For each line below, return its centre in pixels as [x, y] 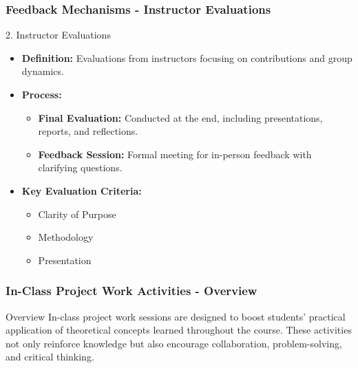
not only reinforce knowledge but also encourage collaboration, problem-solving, [174, 343]
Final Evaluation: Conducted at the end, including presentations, [180, 117]
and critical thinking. [50, 357]
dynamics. [43, 71]
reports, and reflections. [88, 131]
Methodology [66, 237]
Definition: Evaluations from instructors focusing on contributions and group [187, 57]
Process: [42, 94]
